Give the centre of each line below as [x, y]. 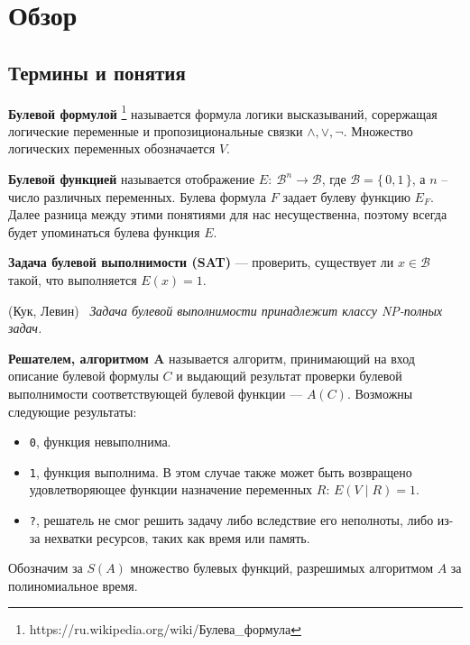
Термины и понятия [97, 72]
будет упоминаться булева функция [104, 231]
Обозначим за [46, 568]
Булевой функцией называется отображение [132, 179]
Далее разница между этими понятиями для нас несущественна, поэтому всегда [228, 214]
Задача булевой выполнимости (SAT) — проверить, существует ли [201, 262]
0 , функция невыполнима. [100, 442]
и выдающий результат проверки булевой [289, 376]
